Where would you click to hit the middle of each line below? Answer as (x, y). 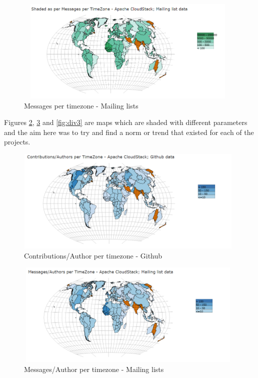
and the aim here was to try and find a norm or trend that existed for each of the (129, 132)
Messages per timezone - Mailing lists (81, 105)
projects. (17, 142)
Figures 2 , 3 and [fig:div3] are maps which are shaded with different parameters (126, 122)
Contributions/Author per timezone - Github (93, 255)
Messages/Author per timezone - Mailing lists (94, 369)
